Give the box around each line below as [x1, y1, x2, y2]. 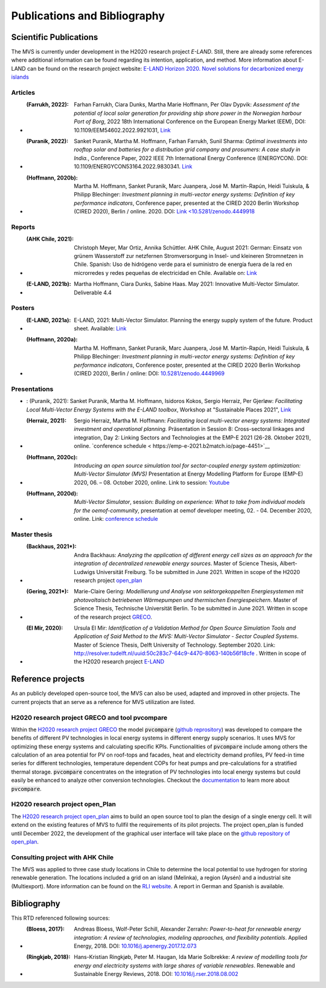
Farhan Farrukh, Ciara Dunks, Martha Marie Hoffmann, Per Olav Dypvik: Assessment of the [74, 101, 300, 108]
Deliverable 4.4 [74, 289, 112, 296]
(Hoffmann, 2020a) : [26, 336, 78, 343]
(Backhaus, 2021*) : [26, 543, 77, 550]
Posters [11, 304, 35, 312]
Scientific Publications [11, 32, 98, 42]
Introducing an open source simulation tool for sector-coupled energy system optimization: [74, 462, 301, 469]
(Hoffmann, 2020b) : [26, 174, 78, 181]
